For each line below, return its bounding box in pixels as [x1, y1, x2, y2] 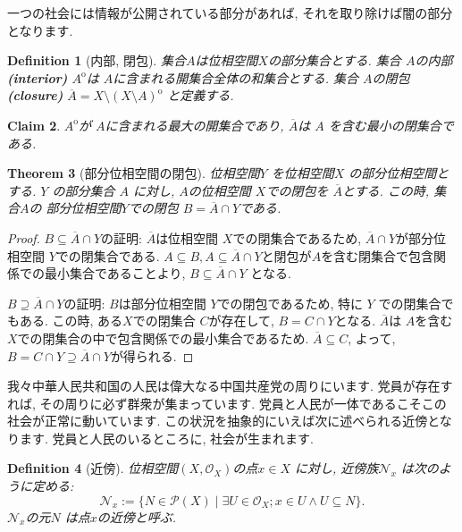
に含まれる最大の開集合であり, [105, 115, 284, 134]
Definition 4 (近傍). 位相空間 [7, 459, 179, 477]
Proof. [7, 228, 40, 247]
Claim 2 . [7, 115, 61, 134]
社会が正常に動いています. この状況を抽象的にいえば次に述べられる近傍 [7, 411, 428, 430]
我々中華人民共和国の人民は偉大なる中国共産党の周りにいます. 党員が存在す [7, 376, 453, 395]
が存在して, [208, 311, 274, 330]
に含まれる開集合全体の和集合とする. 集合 [113, 68, 359, 87]
